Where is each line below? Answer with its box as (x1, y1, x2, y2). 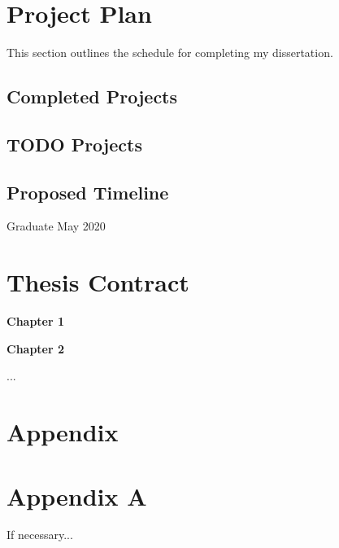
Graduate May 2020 (7, 217, 106, 235)
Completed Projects (7, 84, 178, 109)
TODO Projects (7, 131, 142, 156)
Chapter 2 (7, 340, 65, 357)
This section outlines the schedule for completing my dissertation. (7, 44, 333, 61)
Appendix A (7, 479, 147, 512)
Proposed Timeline (7, 179, 169, 204)
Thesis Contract (7, 265, 189, 299)
